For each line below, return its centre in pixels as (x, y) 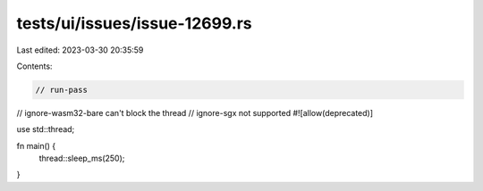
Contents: (34, 66)
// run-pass (62, 90)
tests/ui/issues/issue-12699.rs (134, 23)
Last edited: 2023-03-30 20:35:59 (80, 50)
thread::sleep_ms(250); (82, 158)
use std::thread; (46, 129)
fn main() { (36, 145)
